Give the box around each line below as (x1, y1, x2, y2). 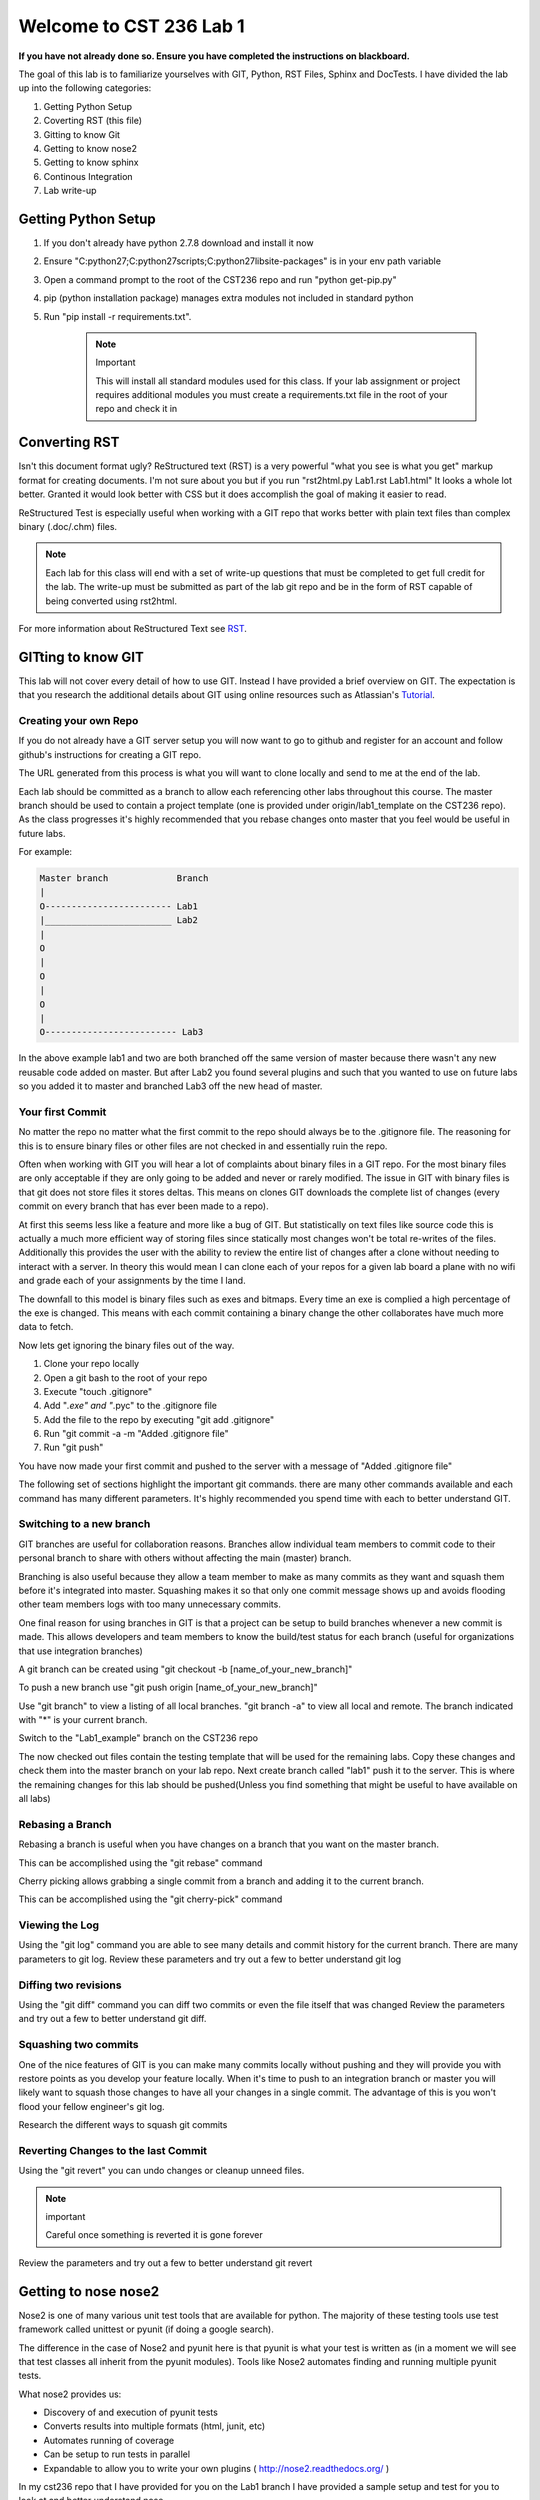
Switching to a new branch (18, 1517, 151, 1531)
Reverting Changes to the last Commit (18, 2143, 208, 2157)
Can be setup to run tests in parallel (43, 2448, 190, 2460)
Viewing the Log (18, 1918, 100, 1932)
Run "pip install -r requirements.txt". (43, 310, 192, 322)
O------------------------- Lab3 (39, 1026, 204, 1038)
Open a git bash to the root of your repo (43, 1371, 208, 1384)
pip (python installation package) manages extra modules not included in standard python (43, 292, 414, 304)
